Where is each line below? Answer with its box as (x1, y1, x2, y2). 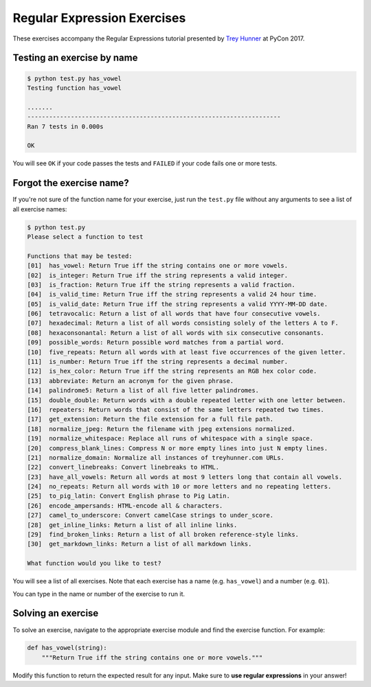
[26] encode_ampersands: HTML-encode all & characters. (27, 502, 223, 509)
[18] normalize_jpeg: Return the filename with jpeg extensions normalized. (27, 425, 295, 432)
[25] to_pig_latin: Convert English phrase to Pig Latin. (27, 492, 230, 500)
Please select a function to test (27, 233, 144, 240)
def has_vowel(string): (27, 644, 108, 652)
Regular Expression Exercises (12, 10, 186, 25)
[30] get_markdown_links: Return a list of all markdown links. (27, 540, 252, 548)
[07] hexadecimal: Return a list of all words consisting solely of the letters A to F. (27, 319, 339, 327)
